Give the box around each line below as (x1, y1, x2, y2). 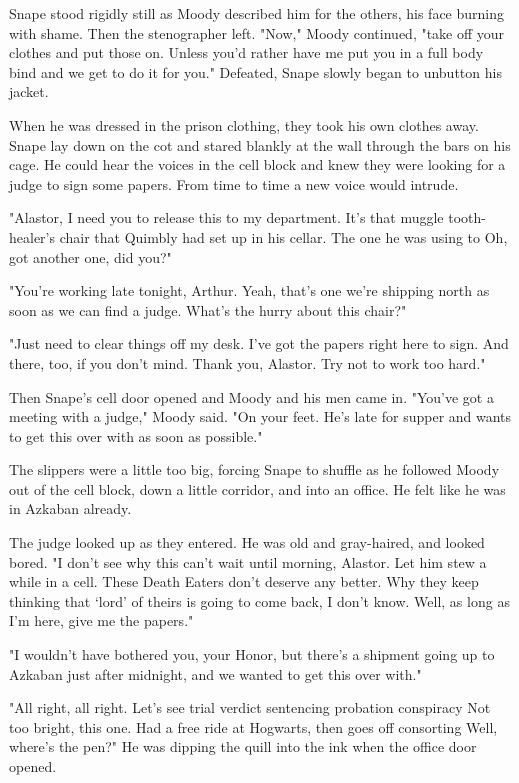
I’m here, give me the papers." (9, 610, 194, 631)
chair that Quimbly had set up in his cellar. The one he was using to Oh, (59, 226, 508, 247)
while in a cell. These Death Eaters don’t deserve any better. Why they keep (9, 571, 479, 592)
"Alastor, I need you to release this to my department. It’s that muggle (9, 207, 444, 228)
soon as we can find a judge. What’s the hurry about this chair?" (9, 299, 407, 320)
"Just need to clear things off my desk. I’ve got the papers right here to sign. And (9, 333, 509, 354)
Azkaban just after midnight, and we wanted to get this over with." (9, 663, 422, 684)
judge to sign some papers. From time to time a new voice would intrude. (9, 173, 459, 194)
